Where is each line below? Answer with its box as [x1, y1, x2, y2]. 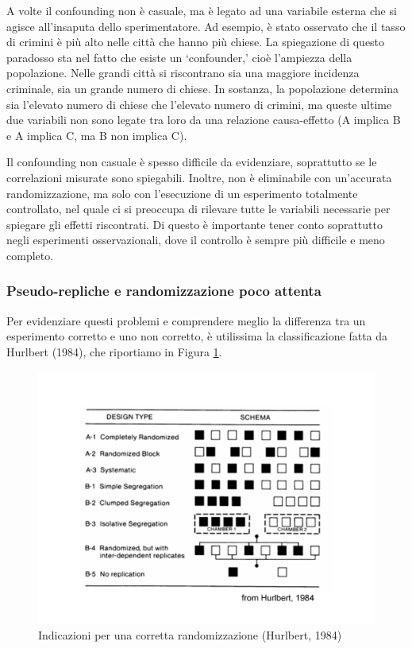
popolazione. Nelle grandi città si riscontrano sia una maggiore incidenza [6, 64, 360, 81]
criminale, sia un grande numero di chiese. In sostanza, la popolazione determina [6, 80, 399, 96]
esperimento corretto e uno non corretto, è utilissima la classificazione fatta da [6, 328, 388, 344]
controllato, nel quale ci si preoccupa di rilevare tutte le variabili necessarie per [6, 200, 391, 217]
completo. [6, 247, 54, 263]
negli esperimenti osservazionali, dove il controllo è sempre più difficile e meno [6, 231, 385, 248]
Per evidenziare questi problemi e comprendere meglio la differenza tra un [6, 312, 366, 328]
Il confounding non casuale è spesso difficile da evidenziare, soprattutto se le [6, 154, 377, 170]
